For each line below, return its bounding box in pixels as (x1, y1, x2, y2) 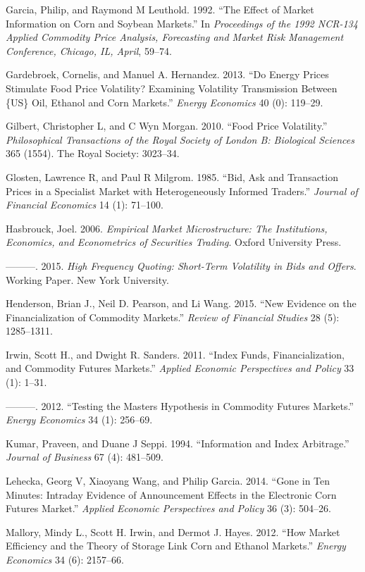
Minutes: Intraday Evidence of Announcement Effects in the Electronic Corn (6, 487, 337, 502)
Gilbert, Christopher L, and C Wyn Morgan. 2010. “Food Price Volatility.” (6, 118, 328, 133)
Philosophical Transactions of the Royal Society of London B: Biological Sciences (6, 132, 354, 147)
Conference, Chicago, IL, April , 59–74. (6, 43, 172, 58)
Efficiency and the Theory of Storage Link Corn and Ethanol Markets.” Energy (6, 538, 346, 553)
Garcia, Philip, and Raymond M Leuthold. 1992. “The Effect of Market (6, 2, 314, 16)
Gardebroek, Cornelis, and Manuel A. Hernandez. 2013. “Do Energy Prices (6, 67, 329, 82)
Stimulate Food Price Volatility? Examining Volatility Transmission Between (6, 80, 338, 95)
